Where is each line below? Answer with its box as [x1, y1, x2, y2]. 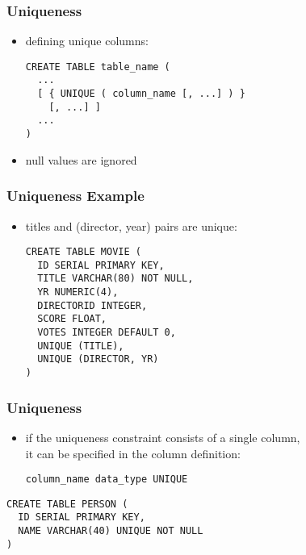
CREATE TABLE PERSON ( [6, 498, 128, 510]
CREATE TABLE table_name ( [25, 61, 170, 73]
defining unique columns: [25, 32, 149, 49]
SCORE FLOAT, [37, 313, 107, 325]
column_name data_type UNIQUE [25, 474, 188, 486]
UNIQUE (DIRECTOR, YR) [37, 353, 159, 365]
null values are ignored [25, 151, 137, 168]
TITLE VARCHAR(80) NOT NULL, [37, 273, 194, 285]
